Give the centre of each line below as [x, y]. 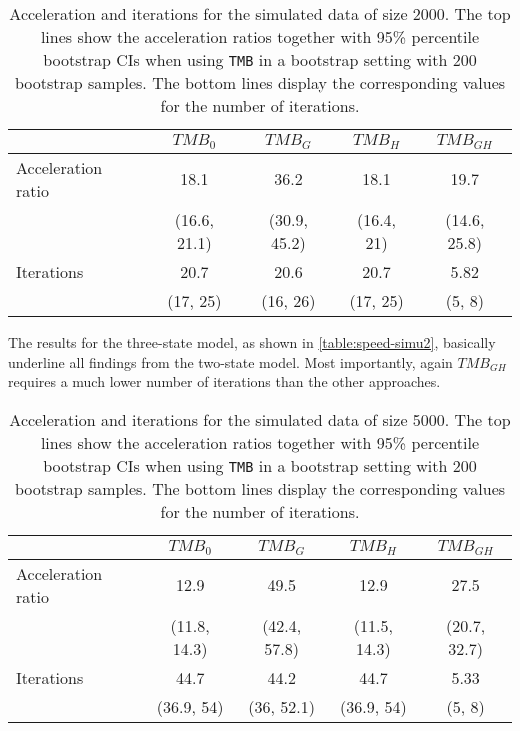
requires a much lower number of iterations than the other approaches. [224, 381]
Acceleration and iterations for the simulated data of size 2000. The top [260, 13]
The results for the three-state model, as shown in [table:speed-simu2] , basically [252, 341]
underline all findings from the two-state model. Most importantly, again [230, 361]
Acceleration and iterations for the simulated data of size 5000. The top [260, 419]
